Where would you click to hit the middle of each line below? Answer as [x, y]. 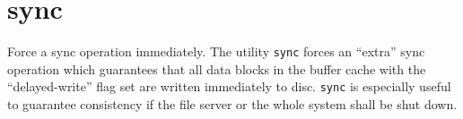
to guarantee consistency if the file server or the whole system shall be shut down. [232, 104]
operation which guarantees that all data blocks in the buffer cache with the [217, 68]
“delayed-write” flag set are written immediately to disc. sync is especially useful [229, 86]
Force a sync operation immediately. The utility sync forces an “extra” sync [216, 51]
